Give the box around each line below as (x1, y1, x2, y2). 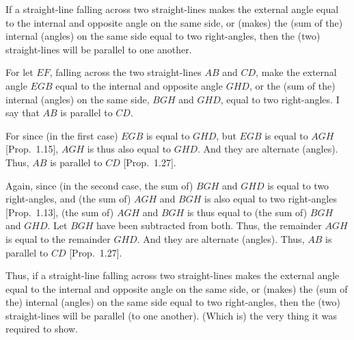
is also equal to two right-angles (204, 192, 337, 206)
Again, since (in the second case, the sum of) (5, 178, 193, 192)
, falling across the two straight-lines (49, 65, 202, 79)
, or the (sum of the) (249, 78, 336, 92)
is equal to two (267, 178, 329, 192)
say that (5, 105, 40, 120)
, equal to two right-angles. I (220, 92, 340, 106)
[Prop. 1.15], (5, 142, 59, 156)
